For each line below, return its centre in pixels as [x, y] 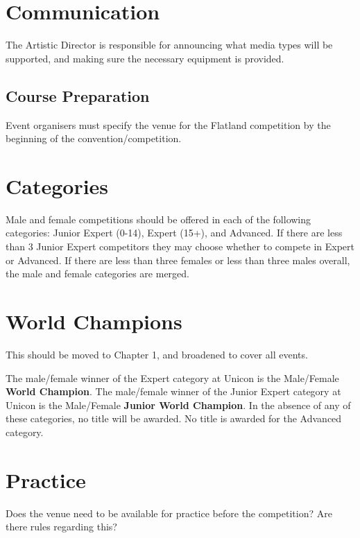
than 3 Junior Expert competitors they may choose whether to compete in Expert [180, 246]
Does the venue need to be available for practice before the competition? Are [169, 513]
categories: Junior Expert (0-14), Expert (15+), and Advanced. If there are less [174, 233]
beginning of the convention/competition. [94, 138]
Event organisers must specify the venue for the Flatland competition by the [168, 124]
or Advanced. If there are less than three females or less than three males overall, [178, 260]
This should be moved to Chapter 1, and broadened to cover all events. [157, 354]
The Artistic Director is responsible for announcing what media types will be [169, 45]
